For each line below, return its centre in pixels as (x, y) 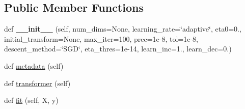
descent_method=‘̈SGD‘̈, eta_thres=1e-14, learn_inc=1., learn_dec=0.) (118, 49)
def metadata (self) (34, 65)
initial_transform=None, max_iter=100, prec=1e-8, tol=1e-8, (101, 38)
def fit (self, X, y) (31, 100)
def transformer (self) (37, 83)
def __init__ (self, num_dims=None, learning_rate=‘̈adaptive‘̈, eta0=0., (123, 29)
